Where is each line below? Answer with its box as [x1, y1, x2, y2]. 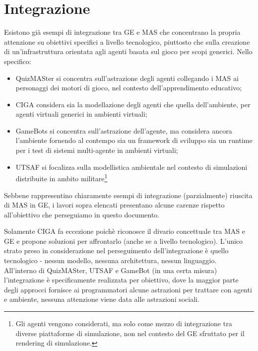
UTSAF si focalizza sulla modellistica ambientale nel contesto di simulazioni [15, 161, 248, 172]
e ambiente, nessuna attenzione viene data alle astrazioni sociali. [4, 294, 199, 304]
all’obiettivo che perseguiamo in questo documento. [4, 209, 160, 219]
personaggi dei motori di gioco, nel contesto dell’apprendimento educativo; [15, 82, 242, 93]
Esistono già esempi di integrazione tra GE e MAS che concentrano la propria [4, 27, 241, 37]
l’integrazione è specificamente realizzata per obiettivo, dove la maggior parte [4, 275, 239, 285]
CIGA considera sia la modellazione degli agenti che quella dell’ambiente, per [15, 99, 251, 109]
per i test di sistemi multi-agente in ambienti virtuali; [15, 145, 178, 155]
